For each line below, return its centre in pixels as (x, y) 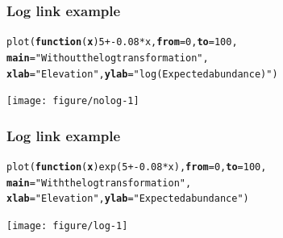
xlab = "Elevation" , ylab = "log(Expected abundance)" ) (142, 74)
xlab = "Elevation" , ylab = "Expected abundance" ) (128, 199)
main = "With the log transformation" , (99, 183)
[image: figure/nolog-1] (73, 101)
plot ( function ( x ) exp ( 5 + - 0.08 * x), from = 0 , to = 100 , (137, 167)
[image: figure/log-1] (67, 226)
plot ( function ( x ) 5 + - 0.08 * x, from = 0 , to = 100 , (122, 42)
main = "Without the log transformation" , (108, 58)
